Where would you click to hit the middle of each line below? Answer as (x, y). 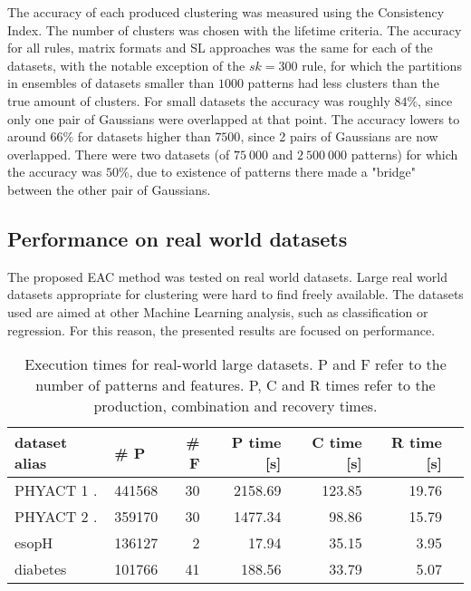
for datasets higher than (144, 136)
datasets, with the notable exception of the (126, 65)
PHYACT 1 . (56, 490)
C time (337, 442)
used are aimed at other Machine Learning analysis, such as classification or (218, 311)
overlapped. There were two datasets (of (119, 154)
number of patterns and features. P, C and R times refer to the (235, 385)
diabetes (41, 569)
